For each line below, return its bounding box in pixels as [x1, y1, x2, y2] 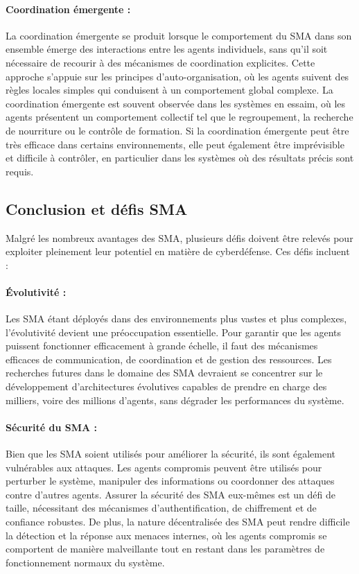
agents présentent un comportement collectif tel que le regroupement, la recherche [6, 110, 353, 124]
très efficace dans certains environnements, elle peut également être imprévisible [6, 137, 344, 151]
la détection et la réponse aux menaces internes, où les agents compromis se [6, 528, 327, 542]
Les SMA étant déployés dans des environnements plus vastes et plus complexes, [6, 311, 347, 326]
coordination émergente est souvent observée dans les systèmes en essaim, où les [6, 96, 346, 110]
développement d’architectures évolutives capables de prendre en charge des [6, 379, 327, 394]
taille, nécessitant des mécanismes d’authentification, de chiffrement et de [6, 501, 317, 515]
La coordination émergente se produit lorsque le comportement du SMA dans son [6, 28, 352, 42]
